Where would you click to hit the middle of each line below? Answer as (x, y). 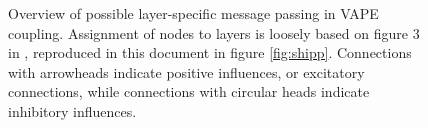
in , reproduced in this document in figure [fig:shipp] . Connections (210, 52)
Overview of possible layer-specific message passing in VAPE (193, 13)
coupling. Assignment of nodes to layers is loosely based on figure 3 (214, 32)
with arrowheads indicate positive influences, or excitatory (186, 71)
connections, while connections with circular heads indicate (189, 91)
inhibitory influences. (72, 110)
